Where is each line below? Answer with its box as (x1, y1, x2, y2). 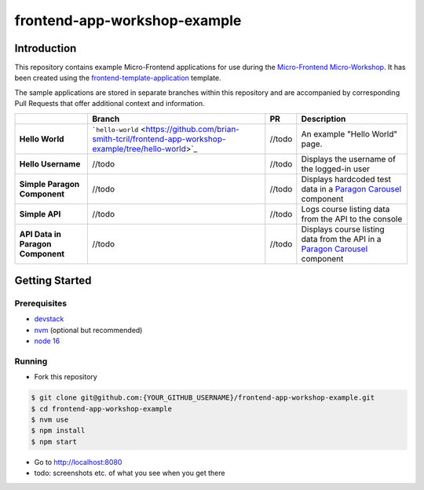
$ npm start (31, 437, 78, 446)
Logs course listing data (301, 203, 390, 214)
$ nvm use (31, 415, 69, 424)
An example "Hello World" (301, 128, 398, 139)
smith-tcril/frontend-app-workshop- (91, 133, 227, 144)
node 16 (34, 336, 60, 346)
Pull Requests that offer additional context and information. (14, 99, 205, 108)
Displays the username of (301, 153, 397, 164)
